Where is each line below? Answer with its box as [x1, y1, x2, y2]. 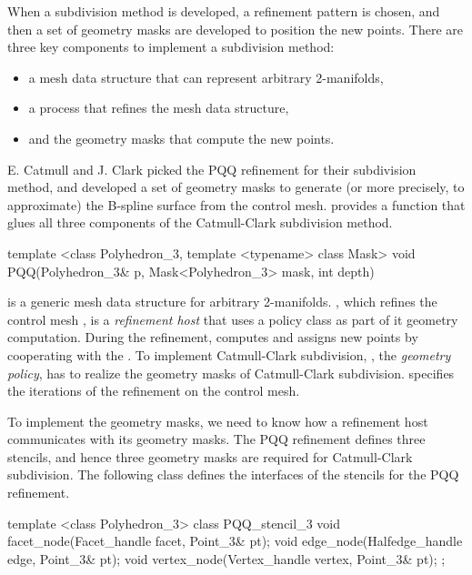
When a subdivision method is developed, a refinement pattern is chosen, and [7, 2, 440, 20]
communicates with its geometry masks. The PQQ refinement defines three [7, 429, 426, 449]
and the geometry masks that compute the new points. [28, 128, 335, 147]
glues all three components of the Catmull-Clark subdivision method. [7, 213, 393, 232]
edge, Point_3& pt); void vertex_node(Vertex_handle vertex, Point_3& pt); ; [7, 549, 446, 568]
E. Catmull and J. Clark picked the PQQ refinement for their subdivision [7, 159, 417, 178]
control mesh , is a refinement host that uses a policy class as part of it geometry [7, 309, 458, 328]
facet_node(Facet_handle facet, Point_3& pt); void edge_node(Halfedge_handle [7, 531, 463, 550]
